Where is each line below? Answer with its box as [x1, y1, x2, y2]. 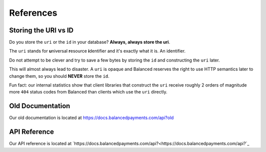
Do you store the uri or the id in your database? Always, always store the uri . [9, 39, 170, 45]
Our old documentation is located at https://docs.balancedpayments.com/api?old [9, 115, 174, 121]
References [9, 7, 58, 18]
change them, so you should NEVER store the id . [9, 73, 110, 79]
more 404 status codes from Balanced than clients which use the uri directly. [9, 89, 167, 95]
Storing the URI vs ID [9, 26, 74, 34]
